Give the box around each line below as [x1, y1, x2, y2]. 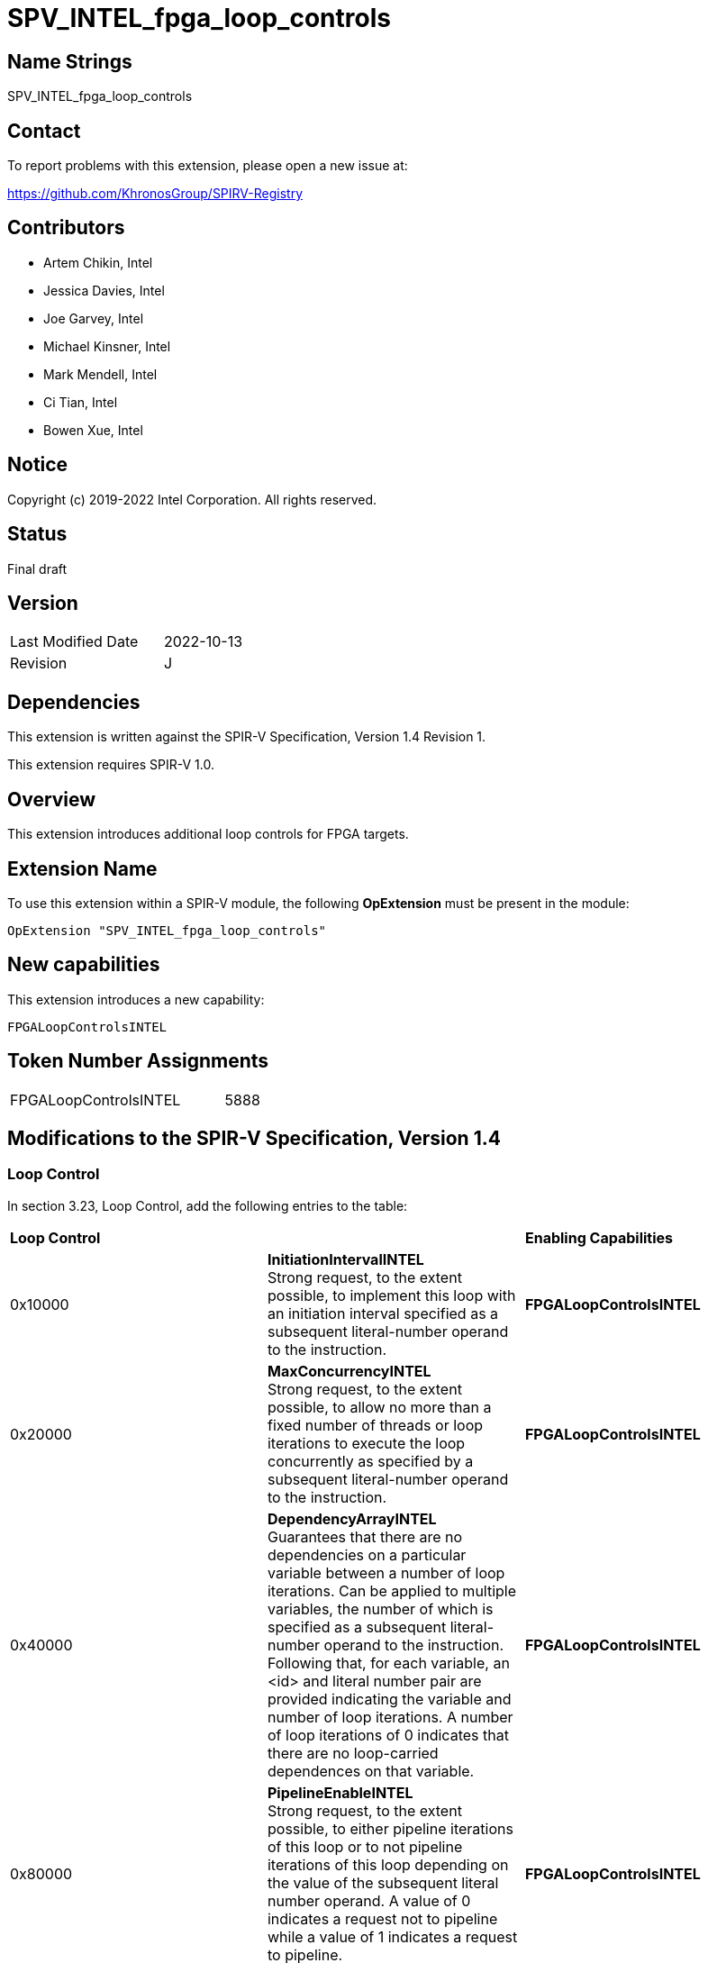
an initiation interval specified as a [267, 1304, 499, 1322]
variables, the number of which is [267, 1599, 494, 1618]
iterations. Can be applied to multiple [267, 1581, 517, 1600]
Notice [7, 453, 68, 477]
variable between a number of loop [267, 1563, 505, 1582]
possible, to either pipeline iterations [267, 1819, 513, 1838]
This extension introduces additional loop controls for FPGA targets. [7, 826, 409, 842]
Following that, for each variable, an [267, 1653, 510, 1672]
